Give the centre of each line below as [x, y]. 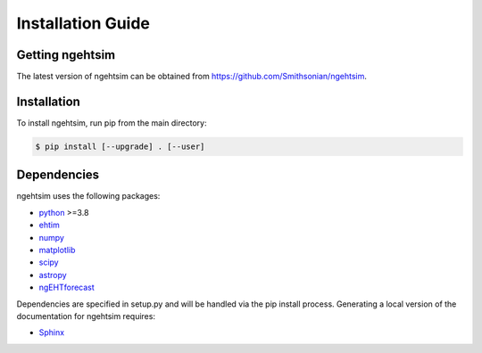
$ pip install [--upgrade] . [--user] [120, 146]
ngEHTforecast [67, 287]
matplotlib [57, 250]
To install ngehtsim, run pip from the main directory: [112, 123]
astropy [53, 275]
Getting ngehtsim [66, 55]
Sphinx [52, 332]
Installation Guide [83, 23]
